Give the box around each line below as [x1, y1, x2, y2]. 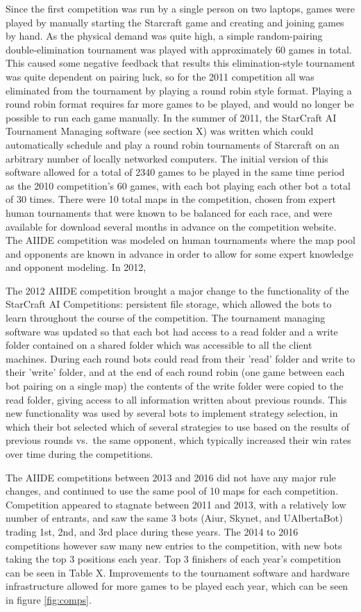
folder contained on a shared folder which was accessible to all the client [6, 338, 312, 352]
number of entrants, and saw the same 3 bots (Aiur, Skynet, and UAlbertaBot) [6, 511, 343, 525]
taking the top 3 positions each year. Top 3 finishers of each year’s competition [6, 552, 342, 566]
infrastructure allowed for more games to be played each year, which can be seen [6, 579, 349, 593]
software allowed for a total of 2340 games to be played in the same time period [6, 165, 345, 179]
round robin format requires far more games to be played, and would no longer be [6, 97, 354, 111]
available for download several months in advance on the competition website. [6, 219, 337, 233]
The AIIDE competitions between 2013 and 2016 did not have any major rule [6, 470, 336, 484]
